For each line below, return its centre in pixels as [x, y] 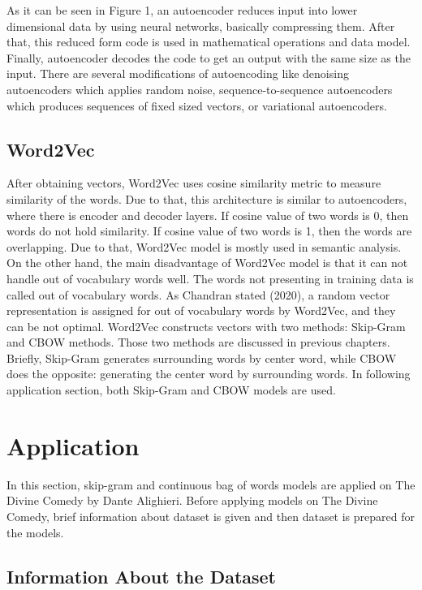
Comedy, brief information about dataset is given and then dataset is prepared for [211, 516]
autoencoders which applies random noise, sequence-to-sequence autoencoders [200, 89]
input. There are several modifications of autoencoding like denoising [178, 73]
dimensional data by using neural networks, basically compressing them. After [201, 26]
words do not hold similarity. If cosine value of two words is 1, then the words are [209, 231]
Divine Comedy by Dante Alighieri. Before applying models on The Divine [192, 500]
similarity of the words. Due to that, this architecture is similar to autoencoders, [207, 198]
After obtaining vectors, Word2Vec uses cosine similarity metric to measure [194, 183]
